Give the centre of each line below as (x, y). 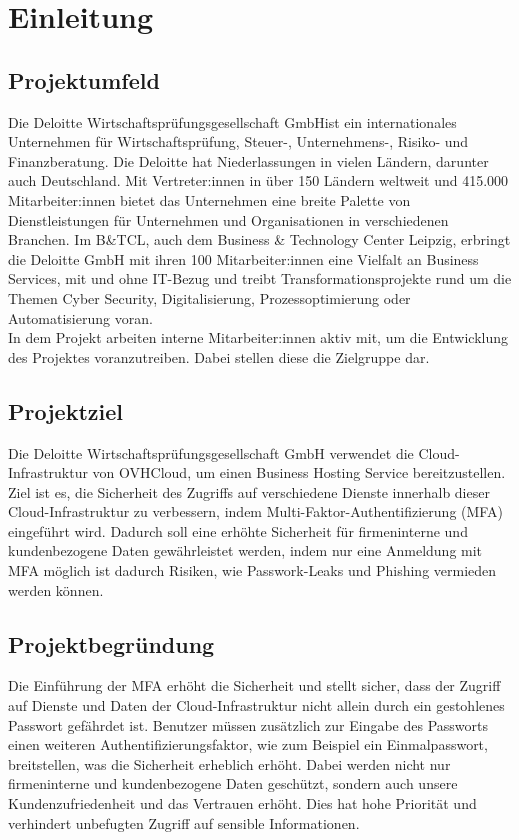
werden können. (56, 589)
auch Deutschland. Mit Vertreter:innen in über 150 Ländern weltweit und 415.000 (258, 180)
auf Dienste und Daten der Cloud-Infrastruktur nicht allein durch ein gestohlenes (256, 705)
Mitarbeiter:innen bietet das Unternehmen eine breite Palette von (209, 199)
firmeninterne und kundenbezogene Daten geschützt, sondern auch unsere (233, 783)
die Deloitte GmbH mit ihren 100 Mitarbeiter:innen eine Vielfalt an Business (243, 258)
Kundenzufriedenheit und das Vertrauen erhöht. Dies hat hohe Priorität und (242, 803)
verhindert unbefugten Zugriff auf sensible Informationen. (184, 822)
